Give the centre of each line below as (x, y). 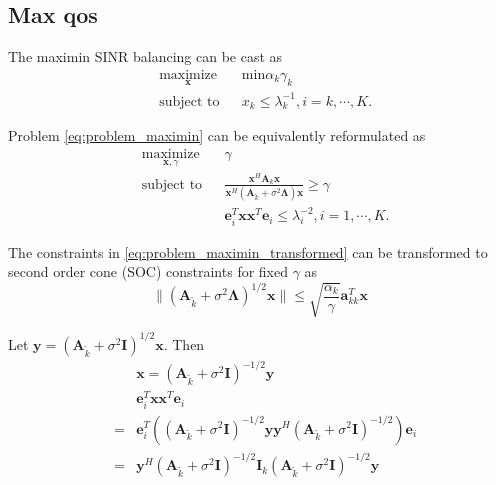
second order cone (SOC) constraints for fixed (148, 271)
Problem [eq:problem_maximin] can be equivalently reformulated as (217, 135)
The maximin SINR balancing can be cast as (145, 56)
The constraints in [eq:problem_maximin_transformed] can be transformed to (248, 251)
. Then (184, 343)
